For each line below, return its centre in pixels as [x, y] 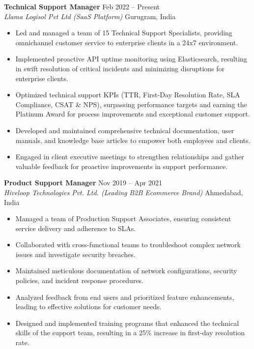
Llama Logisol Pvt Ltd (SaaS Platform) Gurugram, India [90, 16]
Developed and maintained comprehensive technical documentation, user [125, 130]
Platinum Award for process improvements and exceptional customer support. [133, 114]
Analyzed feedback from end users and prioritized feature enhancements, [125, 297]
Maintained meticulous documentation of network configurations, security [126, 271]
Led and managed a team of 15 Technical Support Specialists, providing [124, 33]
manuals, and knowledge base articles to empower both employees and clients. [133, 140]
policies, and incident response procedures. [80, 280]
